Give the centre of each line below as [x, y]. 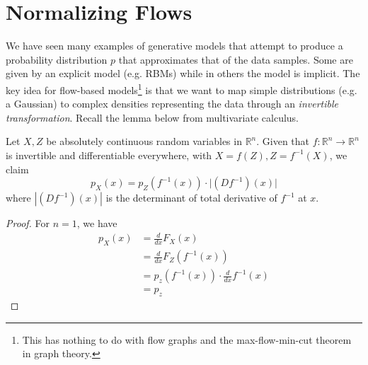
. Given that [283, 141]
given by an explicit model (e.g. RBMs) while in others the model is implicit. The [183, 73]
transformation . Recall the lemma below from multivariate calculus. [153, 117]
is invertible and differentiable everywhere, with [109, 155]
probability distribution [57, 59]
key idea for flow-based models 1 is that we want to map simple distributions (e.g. [182, 88]
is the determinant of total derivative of [191, 198]
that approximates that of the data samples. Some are [236, 59]
